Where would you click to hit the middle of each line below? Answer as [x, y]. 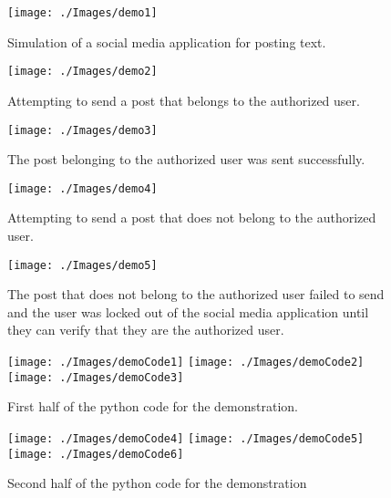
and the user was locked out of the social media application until [188, 311]
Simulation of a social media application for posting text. [167, 41]
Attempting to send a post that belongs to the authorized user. [184, 100]
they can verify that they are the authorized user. [146, 330]
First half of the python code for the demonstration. [153, 406]
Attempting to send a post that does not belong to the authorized [192, 218]
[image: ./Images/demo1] [82, 13]
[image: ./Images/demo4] [82, 188]
